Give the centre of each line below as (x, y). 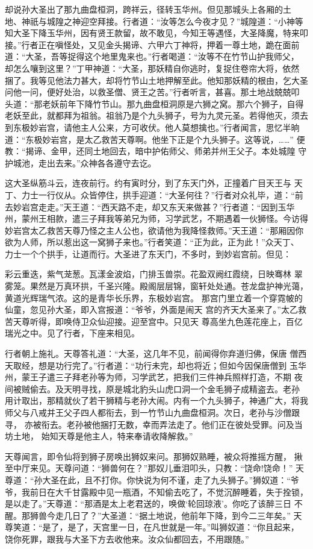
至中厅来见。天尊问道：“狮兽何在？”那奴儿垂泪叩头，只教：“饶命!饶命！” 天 (154, 468)
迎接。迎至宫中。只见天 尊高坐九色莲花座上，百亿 (204, 321)
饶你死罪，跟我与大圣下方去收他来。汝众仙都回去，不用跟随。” (127, 538)
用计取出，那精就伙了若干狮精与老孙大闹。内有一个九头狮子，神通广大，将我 (156, 400)
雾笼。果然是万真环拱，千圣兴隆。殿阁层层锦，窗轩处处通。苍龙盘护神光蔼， (156, 286)
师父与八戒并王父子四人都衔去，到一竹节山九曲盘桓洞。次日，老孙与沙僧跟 (152, 412)
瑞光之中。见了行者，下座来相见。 (72, 333)
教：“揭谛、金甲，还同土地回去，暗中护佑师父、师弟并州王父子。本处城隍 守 (156, 151)
